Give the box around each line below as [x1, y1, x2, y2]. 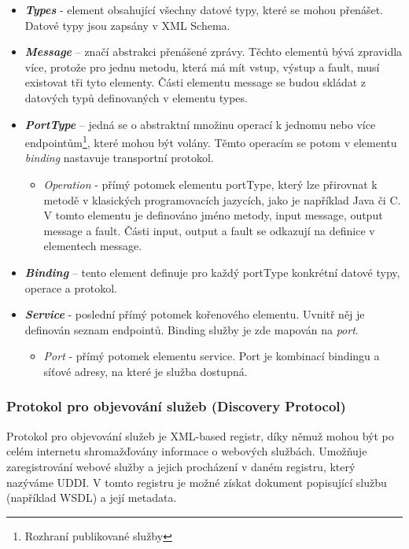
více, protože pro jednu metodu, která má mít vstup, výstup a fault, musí [24, 58, 380, 75]
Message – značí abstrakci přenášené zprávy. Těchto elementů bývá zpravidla [24, 43, 403, 60]
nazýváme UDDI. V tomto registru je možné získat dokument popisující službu [6, 473, 387, 490]
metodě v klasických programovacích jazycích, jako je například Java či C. [43, 191, 401, 208]
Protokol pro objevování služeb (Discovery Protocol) [6, 396, 346, 416]
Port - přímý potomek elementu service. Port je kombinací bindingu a [43, 348, 380, 364]
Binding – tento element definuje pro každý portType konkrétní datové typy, [24, 263, 400, 280]
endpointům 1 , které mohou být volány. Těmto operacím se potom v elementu [24, 132, 397, 150]
